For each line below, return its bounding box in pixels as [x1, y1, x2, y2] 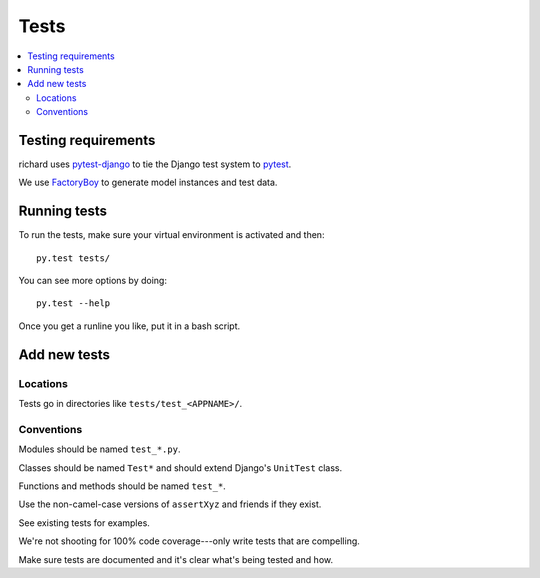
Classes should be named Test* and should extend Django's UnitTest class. [18, 461, 343, 474]
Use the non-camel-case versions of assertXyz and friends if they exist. [18, 498, 322, 510]
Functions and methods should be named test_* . [18, 480, 227, 492]
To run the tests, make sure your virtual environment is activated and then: [18, 229, 325, 241]
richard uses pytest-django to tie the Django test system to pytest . [18, 158, 292, 170]
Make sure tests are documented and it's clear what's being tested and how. [18, 553, 334, 565]
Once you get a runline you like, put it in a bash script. [18, 320, 241, 332]
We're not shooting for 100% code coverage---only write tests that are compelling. [18, 535, 360, 547]
